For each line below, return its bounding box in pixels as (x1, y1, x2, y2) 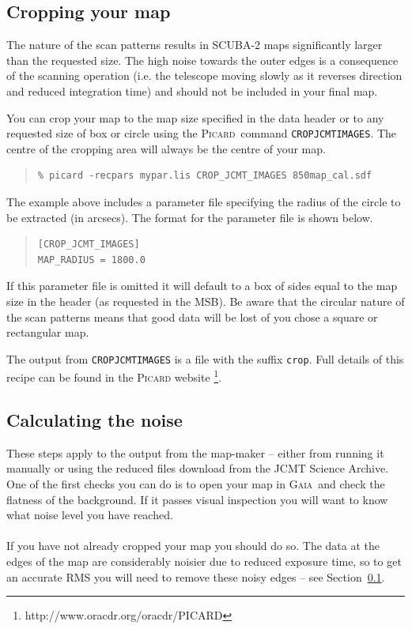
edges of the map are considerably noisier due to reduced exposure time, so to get (6, 553, 402, 570)
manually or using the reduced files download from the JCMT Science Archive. (6, 460, 389, 476)
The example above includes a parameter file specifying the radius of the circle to (6, 194, 401, 210)
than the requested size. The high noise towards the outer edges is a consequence (6, 51, 399, 68)
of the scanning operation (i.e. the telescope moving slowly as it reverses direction (6, 67, 403, 84)
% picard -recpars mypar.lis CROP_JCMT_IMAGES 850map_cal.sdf (37, 170, 372, 182)
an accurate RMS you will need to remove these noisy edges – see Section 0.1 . (6, 568, 385, 585)
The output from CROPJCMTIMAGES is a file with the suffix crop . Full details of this (6, 350, 404, 367)
